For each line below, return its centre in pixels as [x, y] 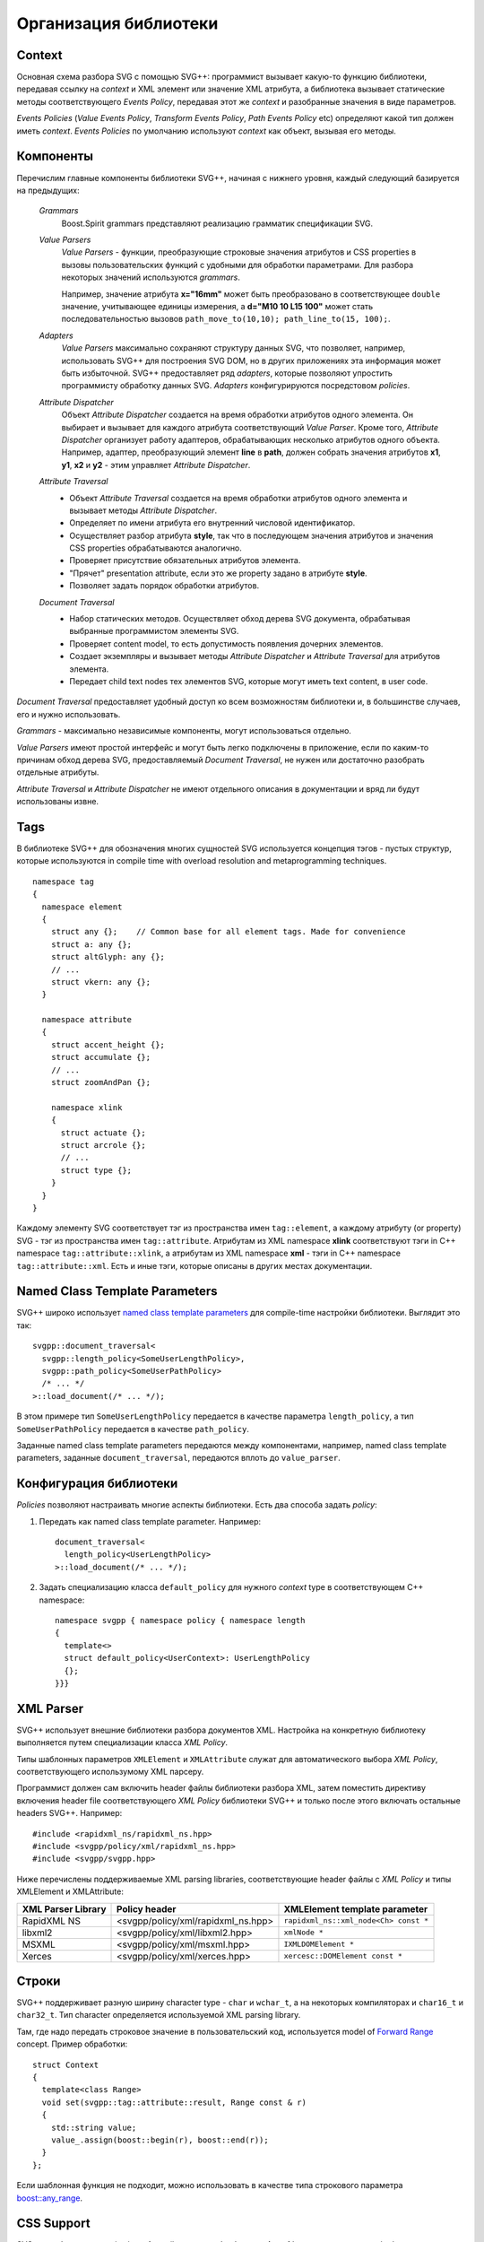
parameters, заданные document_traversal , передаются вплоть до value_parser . [178, 1458]
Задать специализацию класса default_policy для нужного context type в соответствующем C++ [231, 1587]
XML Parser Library [64, 1908]
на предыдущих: [48, 190]
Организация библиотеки [117, 23]
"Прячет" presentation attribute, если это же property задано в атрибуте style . [218, 573]
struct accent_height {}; [108, 1044]
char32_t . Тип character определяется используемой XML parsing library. [159, 2015]
